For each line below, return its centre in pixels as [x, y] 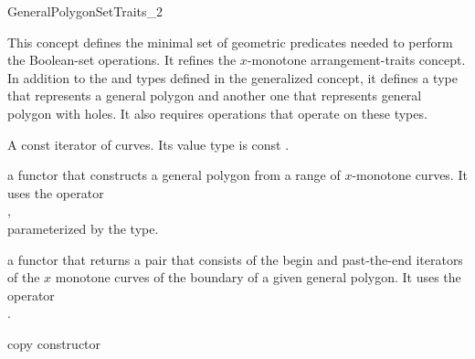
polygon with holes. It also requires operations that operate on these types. [217, 113]
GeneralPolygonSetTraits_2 [85, 11]
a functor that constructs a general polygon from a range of [174, 175]
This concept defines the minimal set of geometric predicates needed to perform [230, 42]
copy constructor [54, 343]
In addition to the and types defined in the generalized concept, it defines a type [232, 77]
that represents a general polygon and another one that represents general [215, 95]
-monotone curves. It [410, 175]
